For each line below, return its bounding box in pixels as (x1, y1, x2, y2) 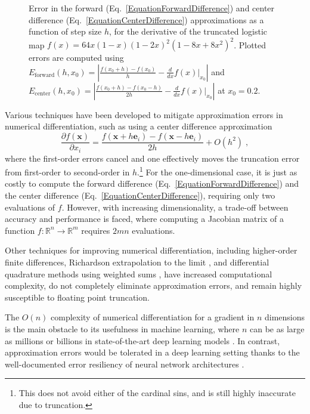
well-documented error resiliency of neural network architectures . (5, 357, 244, 370)
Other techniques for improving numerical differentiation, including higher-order (5, 244, 297, 257)
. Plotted (234, 38, 266, 51)
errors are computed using (29, 51, 124, 64)
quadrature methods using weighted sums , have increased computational (5, 267, 272, 280)
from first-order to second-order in (5, 165, 130, 178)
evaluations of (5, 200, 55, 213)
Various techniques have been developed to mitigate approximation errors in (5, 108, 283, 121)
